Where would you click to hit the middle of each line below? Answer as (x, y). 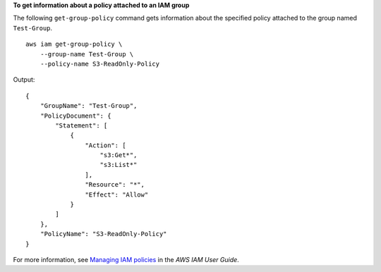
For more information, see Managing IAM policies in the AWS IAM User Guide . (126, 259)
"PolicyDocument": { (75, 116)
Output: (24, 80)
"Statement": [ (81, 125)
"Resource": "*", (115, 185)
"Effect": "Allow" (117, 194)
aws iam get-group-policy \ (74, 44)
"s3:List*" (119, 165)
